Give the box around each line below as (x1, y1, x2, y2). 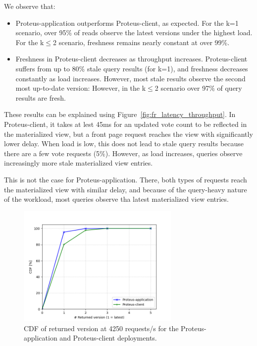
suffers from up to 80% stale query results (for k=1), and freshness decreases (15, 63, 248, 73)
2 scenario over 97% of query (154, 83, 242, 93)
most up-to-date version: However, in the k (15, 83, 146, 93)
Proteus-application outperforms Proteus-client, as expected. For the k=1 (15, 17, 239, 28)
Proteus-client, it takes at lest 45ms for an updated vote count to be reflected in (4, 118, 247, 129)
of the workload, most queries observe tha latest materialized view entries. (4, 194, 229, 204)
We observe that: (4, 1, 55, 11)
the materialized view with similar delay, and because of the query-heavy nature (4, 184, 247, 194)
